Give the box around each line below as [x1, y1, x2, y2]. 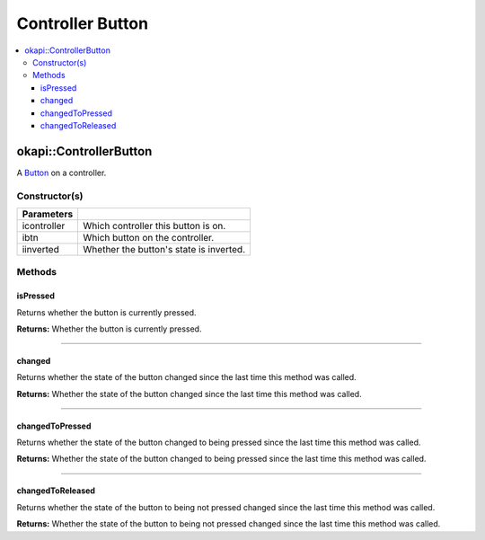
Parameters [22, 208, 74, 220]
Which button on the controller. [83, 231, 215, 243]
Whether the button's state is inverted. [83, 243, 246, 255]
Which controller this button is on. [83, 219, 226, 232]
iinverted [22, 243, 60, 255]
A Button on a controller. [16, 167, 107, 178]
